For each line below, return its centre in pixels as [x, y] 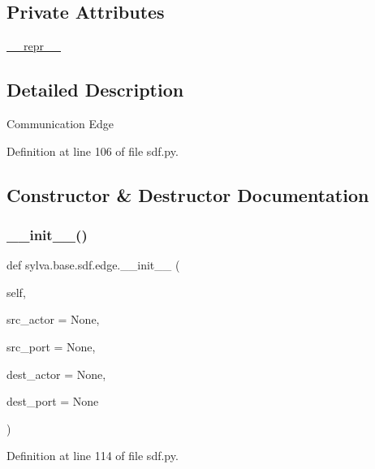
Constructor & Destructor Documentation [188, 194]
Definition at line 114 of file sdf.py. [93, 456]
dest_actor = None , [56, 374]
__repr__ [34, 46]
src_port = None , [51, 346]
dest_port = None [53, 401]
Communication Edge [60, 123]
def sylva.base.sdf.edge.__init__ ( [93, 265]
